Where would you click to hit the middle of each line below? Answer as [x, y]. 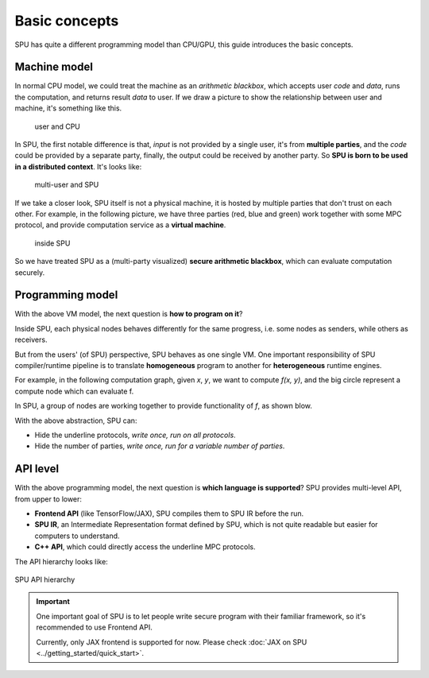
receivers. [31, 340]
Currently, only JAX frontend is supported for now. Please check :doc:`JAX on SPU [172, 642]
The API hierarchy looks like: [62, 561]
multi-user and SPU [67, 185]
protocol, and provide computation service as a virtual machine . [120, 225]
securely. [30, 272]
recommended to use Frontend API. [94, 627]
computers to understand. [77, 536]
